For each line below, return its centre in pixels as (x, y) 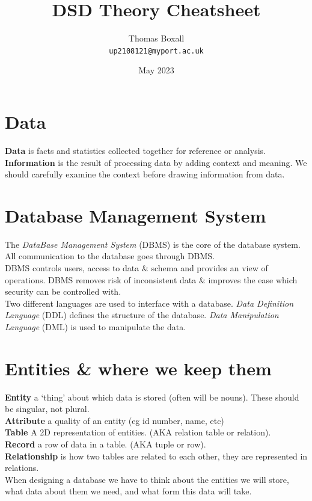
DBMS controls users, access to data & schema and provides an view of (136, 268)
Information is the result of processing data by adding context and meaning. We (156, 162)
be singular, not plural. (47, 409)
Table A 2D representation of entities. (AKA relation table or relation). (138, 432)
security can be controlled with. (63, 291)
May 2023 (156, 70)
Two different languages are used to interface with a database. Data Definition (149, 303)
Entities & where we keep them (138, 368)
